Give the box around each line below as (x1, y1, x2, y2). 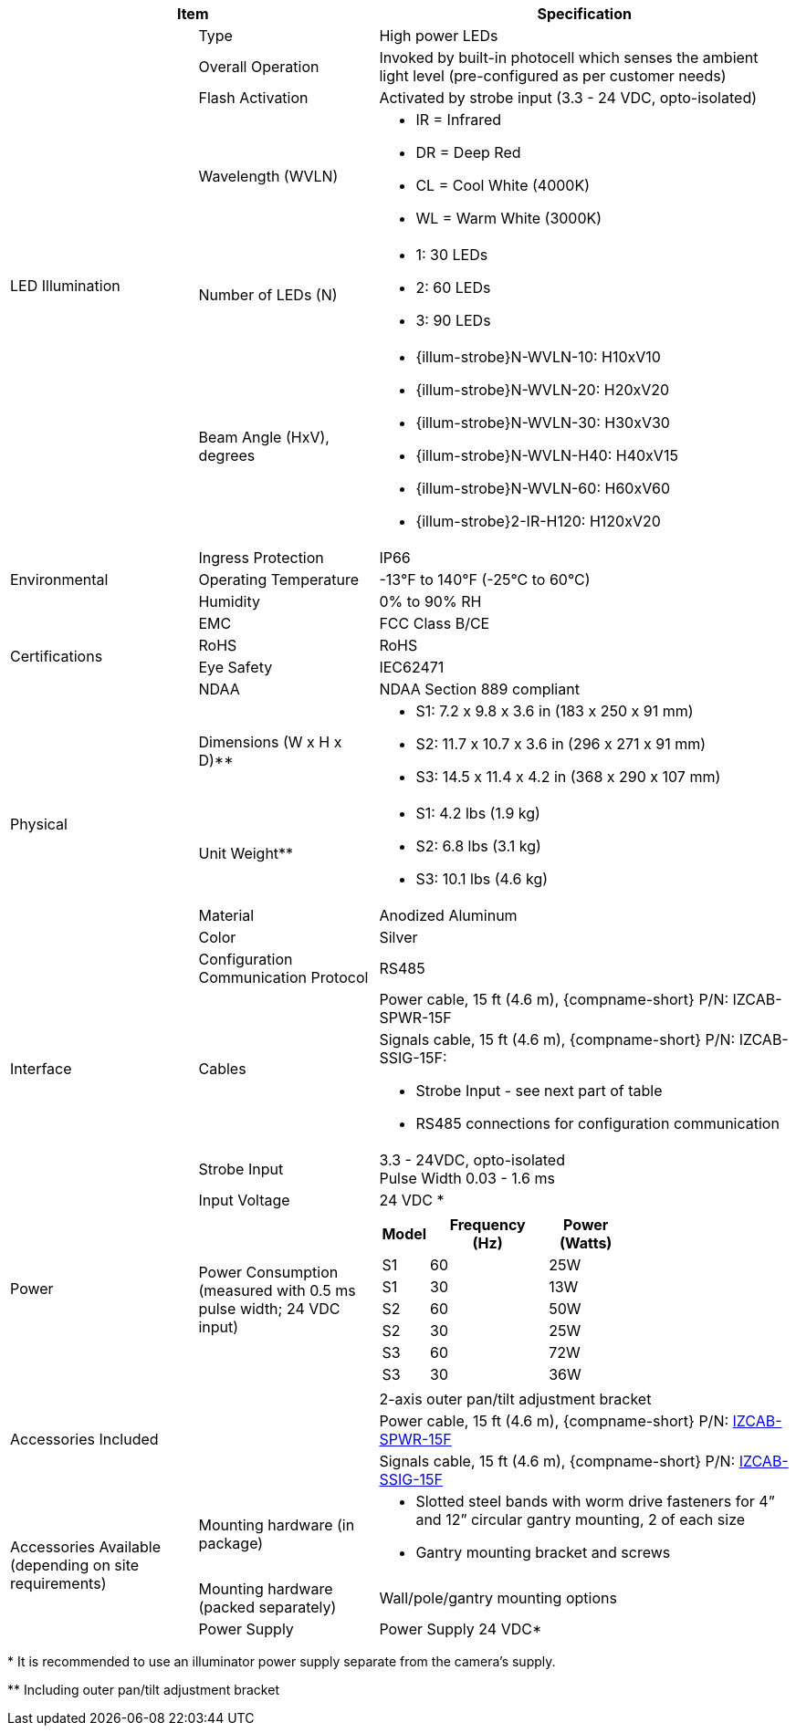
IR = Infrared (415, 110, 502, 129)
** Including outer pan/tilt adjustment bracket (7, 1682, 279, 1697)
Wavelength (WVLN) (198, 167, 339, 185)
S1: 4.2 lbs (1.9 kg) (415, 804, 540, 822)
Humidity (198, 592, 260, 611)
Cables (198, 1060, 246, 1078)
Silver (379, 928, 418, 946)
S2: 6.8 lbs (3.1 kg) (415, 837, 541, 855)
